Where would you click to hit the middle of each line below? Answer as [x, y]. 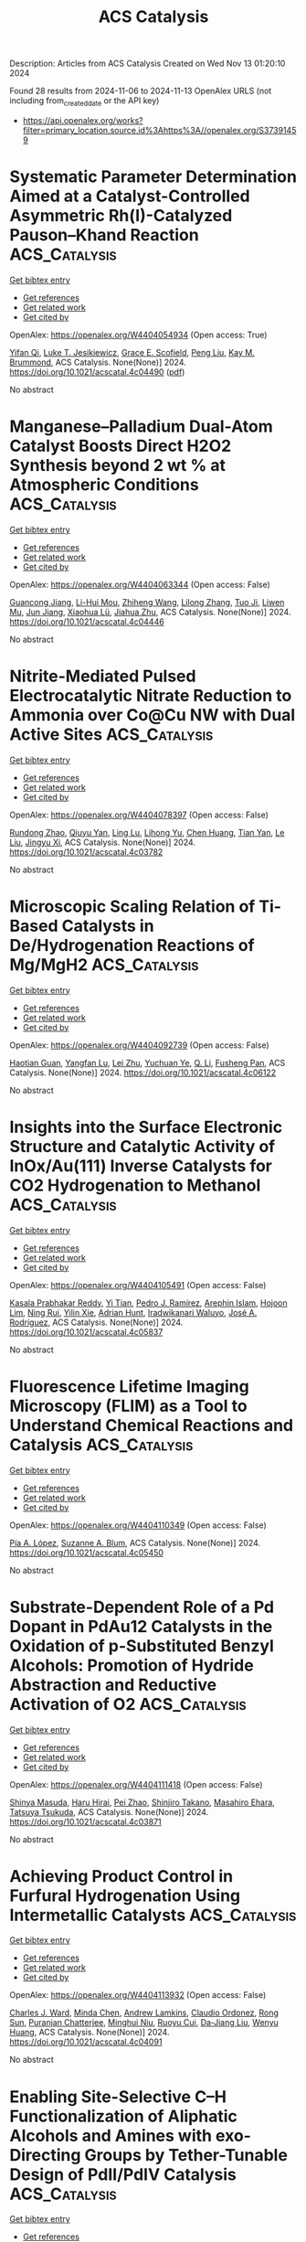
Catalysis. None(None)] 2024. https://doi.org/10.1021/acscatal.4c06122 [143, 1073]
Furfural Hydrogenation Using [125, 1895]
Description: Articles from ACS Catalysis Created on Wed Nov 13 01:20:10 [148, 64]
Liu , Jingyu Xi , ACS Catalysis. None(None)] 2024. [103, 842]
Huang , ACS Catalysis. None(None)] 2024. [90, 2033]
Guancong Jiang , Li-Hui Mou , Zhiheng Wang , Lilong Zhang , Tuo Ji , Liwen [147, 602]
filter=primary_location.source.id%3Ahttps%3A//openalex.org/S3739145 [159, 130]
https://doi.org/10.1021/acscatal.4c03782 [86, 851]
